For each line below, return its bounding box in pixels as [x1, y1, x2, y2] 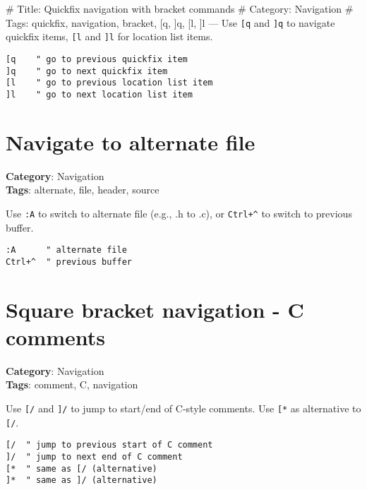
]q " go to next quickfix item [6, 66, 168, 76]
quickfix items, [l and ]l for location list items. [6, 29, 213, 44]
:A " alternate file [6, 245, 127, 256]
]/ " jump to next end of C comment [6, 451, 183, 462]
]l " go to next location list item [6, 89, 193, 100]
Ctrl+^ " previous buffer [6, 256, 132, 267]
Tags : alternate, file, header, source [6, 182, 160, 197]
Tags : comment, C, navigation [6, 377, 138, 392]
